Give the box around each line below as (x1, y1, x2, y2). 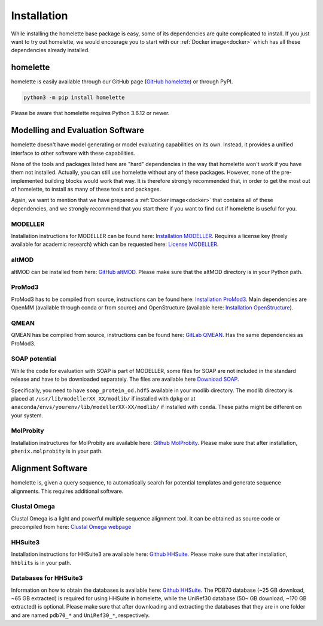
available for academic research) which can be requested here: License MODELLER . (11, 240, 219, 248)
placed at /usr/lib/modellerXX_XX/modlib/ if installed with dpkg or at (11, 395, 196, 402)
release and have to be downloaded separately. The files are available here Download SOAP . (11, 375, 239, 383)
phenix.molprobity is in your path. (11, 447, 103, 455)
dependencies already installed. (11, 47, 90, 54)
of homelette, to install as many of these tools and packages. (11, 186, 161, 193)
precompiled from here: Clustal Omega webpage (11, 523, 132, 531)
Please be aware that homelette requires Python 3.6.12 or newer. (11, 110, 170, 117)
